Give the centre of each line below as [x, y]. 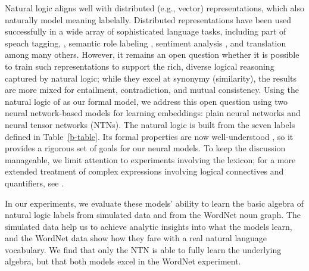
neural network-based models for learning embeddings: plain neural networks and [153, 113]
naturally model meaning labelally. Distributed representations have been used [148, 19]
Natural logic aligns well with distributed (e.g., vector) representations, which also [155, 8]
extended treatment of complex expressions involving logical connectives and [144, 171]
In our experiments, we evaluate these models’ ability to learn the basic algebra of [154, 203]
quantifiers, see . [34, 183]
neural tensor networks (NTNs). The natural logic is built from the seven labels [150, 124]
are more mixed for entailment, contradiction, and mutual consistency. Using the [152, 90]
